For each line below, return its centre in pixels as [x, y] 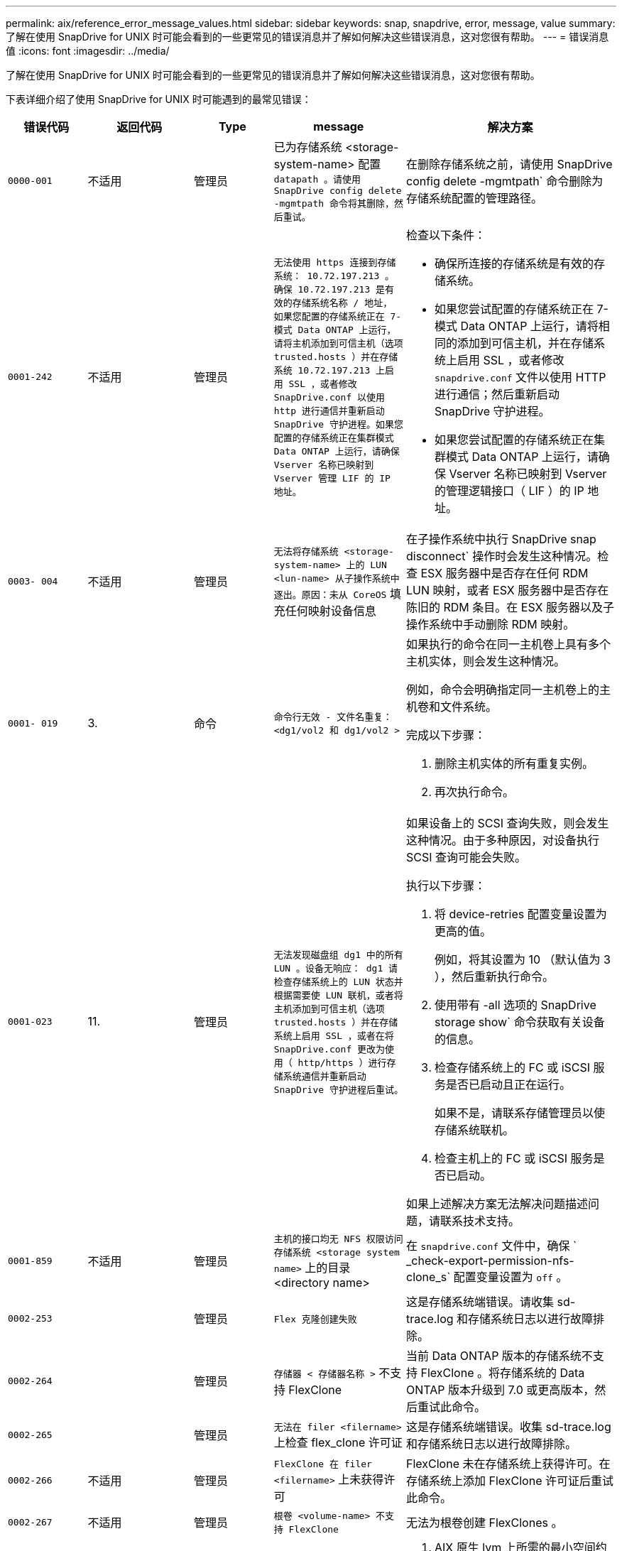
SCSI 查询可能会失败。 [466, 857]
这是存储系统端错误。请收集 [480, 1302]
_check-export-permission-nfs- [490, 1261]
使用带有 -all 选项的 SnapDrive [515, 1005]
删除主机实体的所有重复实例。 [514, 763]
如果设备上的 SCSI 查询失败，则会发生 [508, 823]
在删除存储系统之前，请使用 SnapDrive [509, 164]
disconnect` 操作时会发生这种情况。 [502, 556]
